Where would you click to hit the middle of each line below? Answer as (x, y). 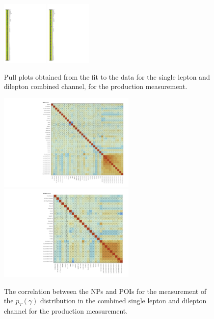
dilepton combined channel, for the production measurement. (96, 86)
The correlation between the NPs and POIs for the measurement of (105, 291)
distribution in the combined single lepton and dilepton (123, 301)
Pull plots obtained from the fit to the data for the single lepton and (107, 76)
